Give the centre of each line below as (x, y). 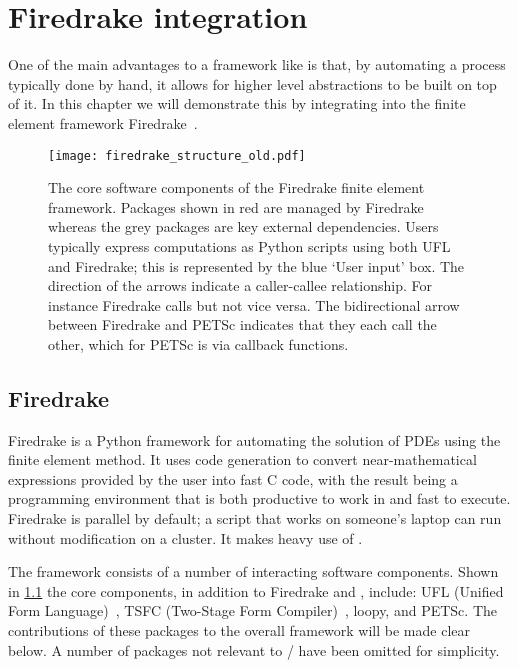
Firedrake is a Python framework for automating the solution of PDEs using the (254, 439)
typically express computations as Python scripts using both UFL (249, 245)
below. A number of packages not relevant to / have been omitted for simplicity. (254, 649)
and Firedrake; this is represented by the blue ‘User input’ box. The (256, 265)
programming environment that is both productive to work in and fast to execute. (259, 498)
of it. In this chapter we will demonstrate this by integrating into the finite (237, 103)
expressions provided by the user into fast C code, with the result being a (233, 478)
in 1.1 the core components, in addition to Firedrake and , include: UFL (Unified (256, 590)
